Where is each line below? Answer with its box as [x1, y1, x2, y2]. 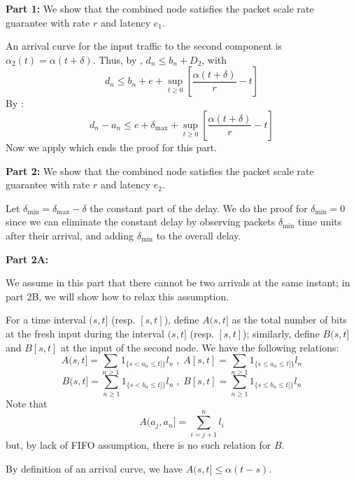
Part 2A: [6, 251, 49, 266]
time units [297, 214, 342, 229]
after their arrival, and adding [6, 228, 134, 242]
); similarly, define [243, 326, 320, 340]
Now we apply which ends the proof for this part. [6, 139, 218, 154]
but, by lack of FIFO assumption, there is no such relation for [6, 438, 271, 452]
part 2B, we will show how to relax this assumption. [6, 288, 229, 303]
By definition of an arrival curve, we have [6, 461, 183, 476]
